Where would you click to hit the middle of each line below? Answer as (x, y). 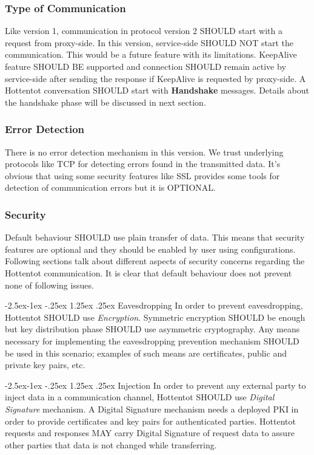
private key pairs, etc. (45, 365)
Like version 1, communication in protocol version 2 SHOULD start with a (144, 31)
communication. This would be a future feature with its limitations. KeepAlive (151, 54)
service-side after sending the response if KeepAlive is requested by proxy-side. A (155, 78)
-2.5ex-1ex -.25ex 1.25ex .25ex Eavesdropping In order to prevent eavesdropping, (154, 305)
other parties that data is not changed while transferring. (111, 444)
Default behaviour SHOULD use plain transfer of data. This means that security (155, 237)
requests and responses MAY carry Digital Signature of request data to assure (150, 433)
